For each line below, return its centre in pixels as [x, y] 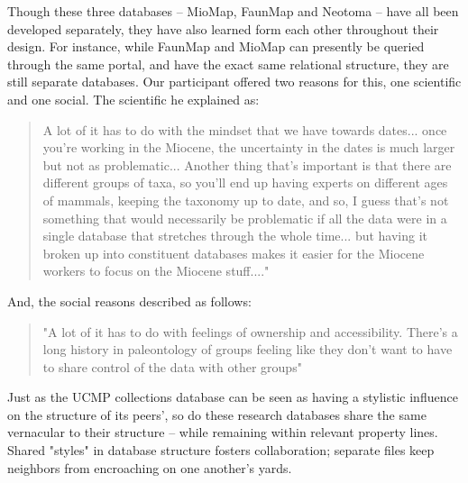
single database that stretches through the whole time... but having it [235, 236]
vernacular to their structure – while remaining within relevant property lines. [223, 432]
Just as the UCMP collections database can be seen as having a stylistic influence [233, 397]
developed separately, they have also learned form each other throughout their [223, 28]
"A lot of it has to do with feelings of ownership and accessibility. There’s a [250, 331]
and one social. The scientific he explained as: [133, 99]
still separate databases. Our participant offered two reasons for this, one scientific [234, 82]
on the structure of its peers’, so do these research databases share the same [217, 414]
